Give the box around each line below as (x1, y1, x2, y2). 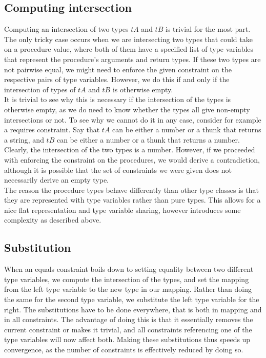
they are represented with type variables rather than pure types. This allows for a (4, 194, 261, 205)
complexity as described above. (4, 214, 101, 225)
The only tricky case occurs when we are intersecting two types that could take (4, 33, 253, 44)
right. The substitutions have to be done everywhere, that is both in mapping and (4, 304, 262, 314)
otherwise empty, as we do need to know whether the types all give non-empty (4, 104, 250, 114)
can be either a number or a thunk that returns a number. (56, 134, 240, 145)
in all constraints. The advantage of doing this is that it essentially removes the (4, 314, 253, 325)
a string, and (4, 134, 44, 145)
